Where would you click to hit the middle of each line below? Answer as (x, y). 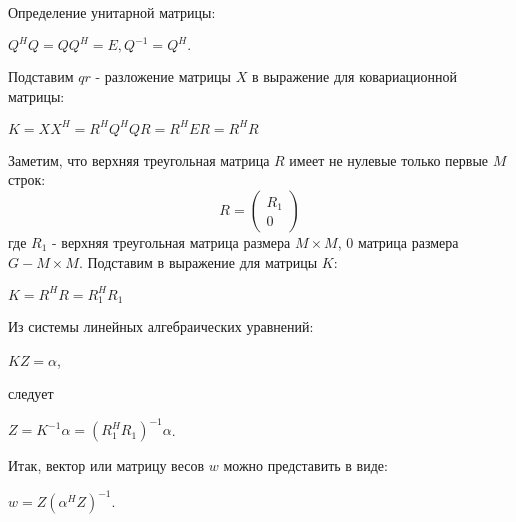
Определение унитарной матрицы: (112, 12)
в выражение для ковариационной (354, 76)
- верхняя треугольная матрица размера (171, 241)
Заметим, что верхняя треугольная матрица (139, 159)
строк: (27, 179)
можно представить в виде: (305, 465)
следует (31, 393)
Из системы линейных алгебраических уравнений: (161, 326)
